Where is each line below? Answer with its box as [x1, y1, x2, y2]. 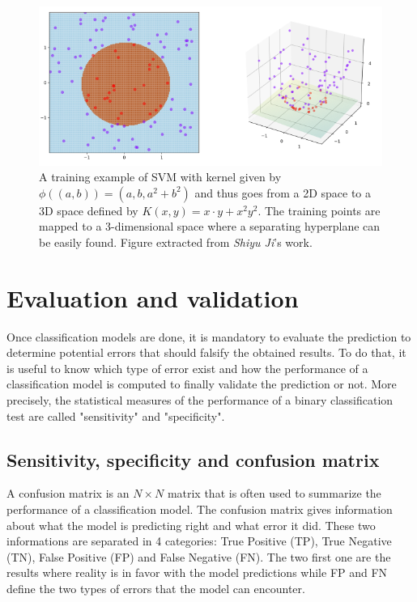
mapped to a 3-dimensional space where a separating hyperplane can [39, 218, 381, 235]
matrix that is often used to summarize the [167, 485, 381, 502]
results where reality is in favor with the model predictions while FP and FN [6, 564, 388, 581]
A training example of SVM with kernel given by [39, 168, 282, 185]
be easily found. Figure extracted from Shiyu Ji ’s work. [39, 233, 313, 250]
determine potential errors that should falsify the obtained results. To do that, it [6, 344, 406, 361]
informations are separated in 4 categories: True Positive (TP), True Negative [6, 532, 392, 549]
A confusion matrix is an [6, 485, 130, 502]
